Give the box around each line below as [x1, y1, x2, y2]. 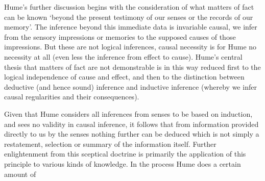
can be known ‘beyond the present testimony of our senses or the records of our [4, 11, 253, 22]
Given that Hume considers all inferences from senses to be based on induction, [4, 108, 253, 119]
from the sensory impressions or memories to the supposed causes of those [4, 31, 236, 42]
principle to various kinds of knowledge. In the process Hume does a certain [4, 158, 241, 169]
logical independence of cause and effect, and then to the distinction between [4, 71, 245, 82]
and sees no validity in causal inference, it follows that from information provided [4, 118, 259, 129]
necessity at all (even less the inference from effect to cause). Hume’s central [4, 51, 243, 62]
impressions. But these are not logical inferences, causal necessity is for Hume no [4, 41, 257, 52]
